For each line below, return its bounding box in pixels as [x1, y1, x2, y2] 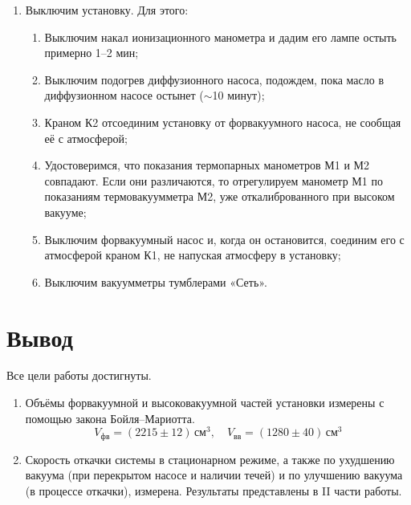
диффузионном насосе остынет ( [44, 87, 204, 104]
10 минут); [212, 87, 265, 104]
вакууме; [44, 203, 87, 220]
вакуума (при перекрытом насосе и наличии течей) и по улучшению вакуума [25, 466, 403, 483]
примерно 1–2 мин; [44, 44, 139, 61]
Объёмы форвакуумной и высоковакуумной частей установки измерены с [25, 394, 385, 411]
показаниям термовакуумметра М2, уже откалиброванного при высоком [44, 188, 395, 205]
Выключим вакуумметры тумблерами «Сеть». [44, 273, 267, 290]
